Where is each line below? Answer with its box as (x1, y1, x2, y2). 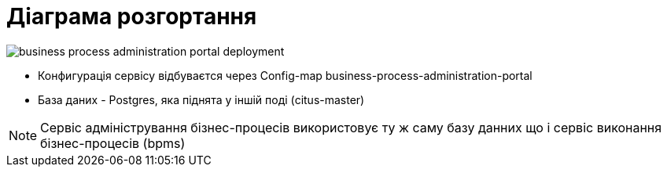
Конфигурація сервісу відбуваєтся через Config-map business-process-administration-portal (38, 68, 532, 82)
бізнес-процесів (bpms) (40, 135, 186, 151)
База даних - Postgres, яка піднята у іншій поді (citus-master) (38, 92, 365, 106)
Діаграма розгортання (6, 3, 257, 30)
